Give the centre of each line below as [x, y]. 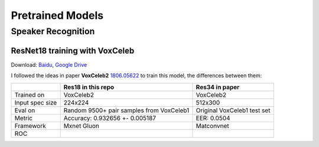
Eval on [25, 110]
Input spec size [36, 102]
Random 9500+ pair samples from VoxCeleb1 [126, 110]
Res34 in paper [218, 87]
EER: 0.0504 [213, 118]
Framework [30, 126]
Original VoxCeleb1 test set [233, 110]
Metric [23, 118]
